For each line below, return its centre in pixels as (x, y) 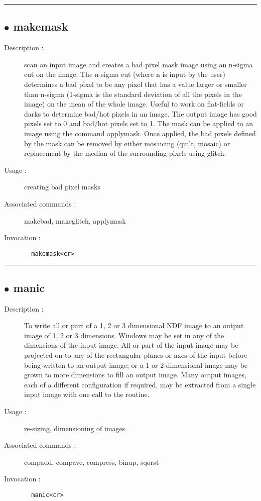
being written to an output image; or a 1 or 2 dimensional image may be (136, 365)
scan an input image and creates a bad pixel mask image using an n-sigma (139, 64)
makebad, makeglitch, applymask (75, 220)
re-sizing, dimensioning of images (75, 428)
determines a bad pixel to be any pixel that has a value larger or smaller (136, 84)
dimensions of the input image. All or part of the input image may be (131, 345)
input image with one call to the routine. (87, 394)
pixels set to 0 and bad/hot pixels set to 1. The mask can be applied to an (139, 123)
